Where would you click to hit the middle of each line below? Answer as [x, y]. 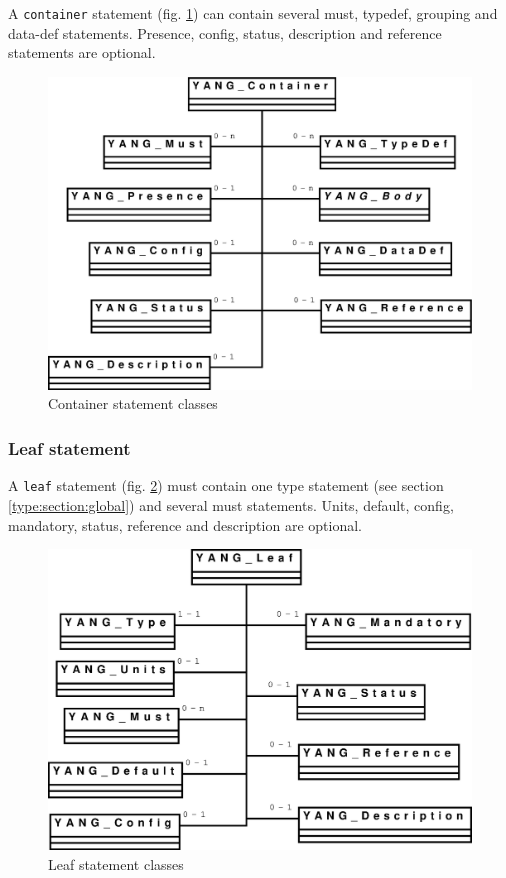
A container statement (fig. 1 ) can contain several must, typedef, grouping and [253, 13]
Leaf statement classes [116, 863]
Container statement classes [133, 403]
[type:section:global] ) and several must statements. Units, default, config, [231, 504]
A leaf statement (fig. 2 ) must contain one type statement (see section [226, 485]
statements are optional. [82, 52]
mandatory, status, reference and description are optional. [185, 524]
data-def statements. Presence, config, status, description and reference [225, 32]
